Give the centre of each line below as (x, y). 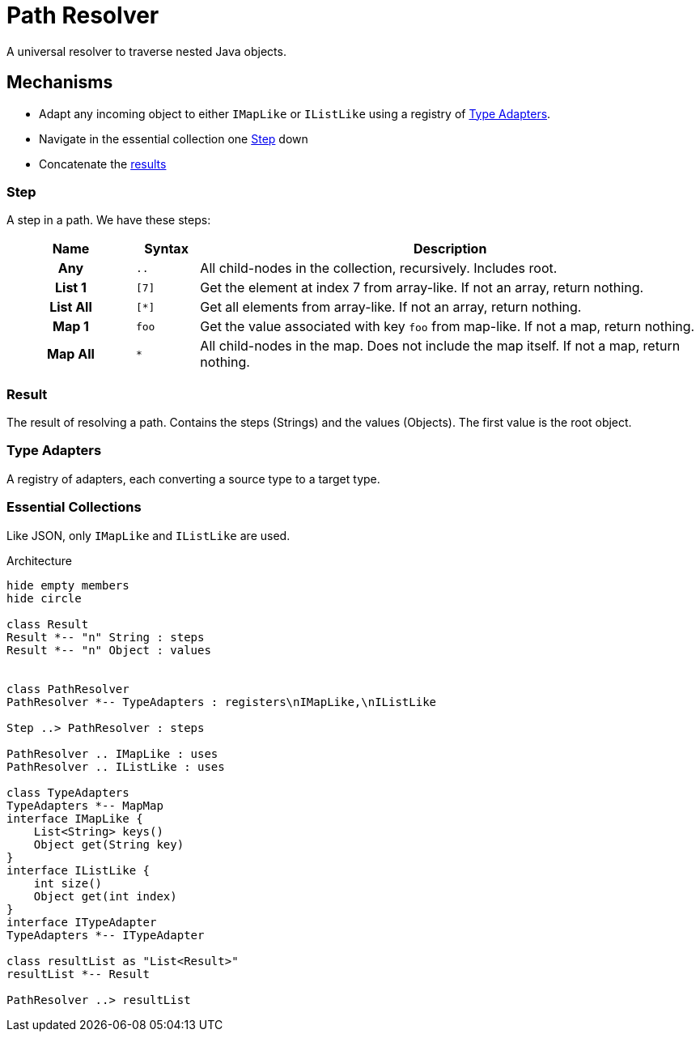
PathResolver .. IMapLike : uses (112, 753)
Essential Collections (74, 507)
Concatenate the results (103, 164)
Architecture (40, 560)
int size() (68, 883)
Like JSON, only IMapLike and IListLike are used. (148, 535)
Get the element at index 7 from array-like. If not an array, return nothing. (422, 288)
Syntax (166, 249)
